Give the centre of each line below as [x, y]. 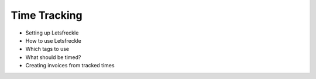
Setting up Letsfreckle [52, 33]
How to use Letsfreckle [54, 40]
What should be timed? [53, 57]
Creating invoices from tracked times [70, 66]
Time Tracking [47, 15]
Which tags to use [47, 49]
